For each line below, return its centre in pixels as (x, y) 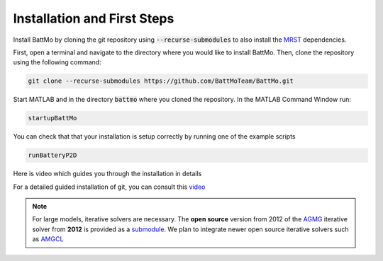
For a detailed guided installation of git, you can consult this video (109, 187)
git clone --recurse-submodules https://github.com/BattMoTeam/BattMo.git (161, 81)
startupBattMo (52, 118)
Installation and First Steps (94, 18)
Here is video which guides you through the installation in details (107, 174)
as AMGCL (48, 239)
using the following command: (57, 62)
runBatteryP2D (52, 155)
